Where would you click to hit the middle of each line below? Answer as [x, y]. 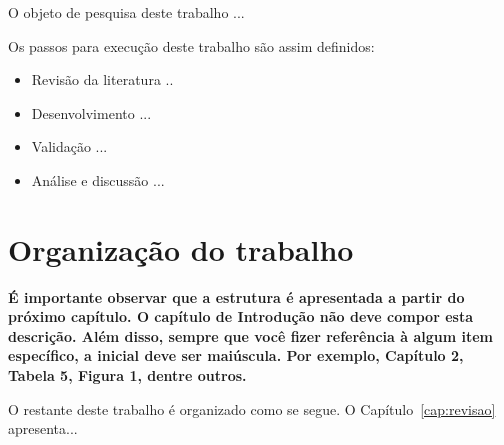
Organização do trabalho [181, 248]
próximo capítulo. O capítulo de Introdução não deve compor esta [240, 316]
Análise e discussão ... [98, 179]
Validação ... [69, 146]
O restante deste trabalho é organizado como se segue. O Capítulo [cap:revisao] [252, 408]
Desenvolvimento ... [91, 112]
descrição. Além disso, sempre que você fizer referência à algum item [250, 335]
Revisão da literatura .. [102, 79]
